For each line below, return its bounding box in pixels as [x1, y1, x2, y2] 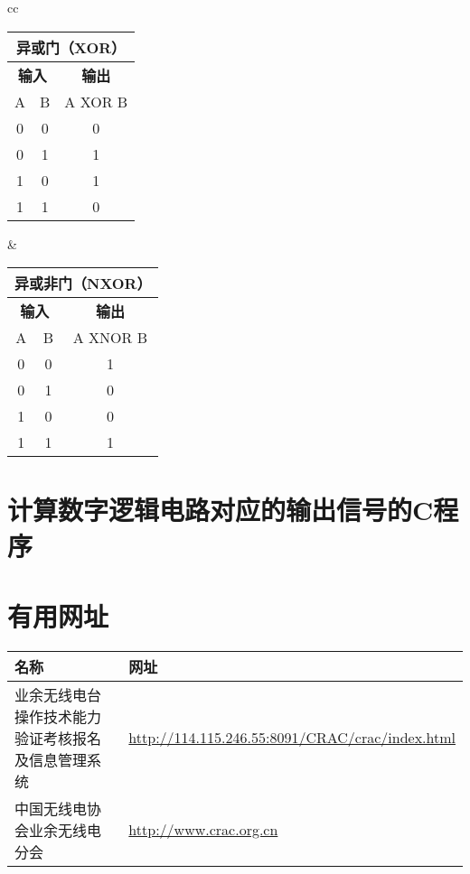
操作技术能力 [14, 705, 102, 727]
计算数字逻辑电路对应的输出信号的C [7, 491, 434, 528]
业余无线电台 [14, 683, 102, 705]
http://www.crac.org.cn [128, 819, 278, 841]
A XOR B [64, 90, 128, 112]
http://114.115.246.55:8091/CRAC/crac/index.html [128, 727, 456, 748]
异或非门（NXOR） [14, 273, 152, 294]
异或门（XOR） [16, 36, 127, 58]
